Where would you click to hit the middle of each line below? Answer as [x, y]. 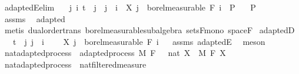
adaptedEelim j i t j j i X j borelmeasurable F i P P [130, 7]
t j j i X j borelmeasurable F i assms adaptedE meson [139, 41]
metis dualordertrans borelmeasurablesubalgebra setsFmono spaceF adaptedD [149, 30]
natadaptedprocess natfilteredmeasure [75, 64]
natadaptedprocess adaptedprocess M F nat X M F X [115, 53]
